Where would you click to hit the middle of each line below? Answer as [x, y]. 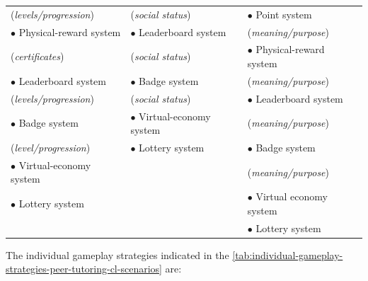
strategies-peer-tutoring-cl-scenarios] [84, 269]
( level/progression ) [51, 147]
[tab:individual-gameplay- [288, 254]
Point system [284, 14]
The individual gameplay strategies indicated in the [117, 254]
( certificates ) [38, 56]
